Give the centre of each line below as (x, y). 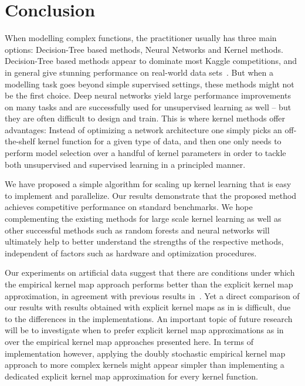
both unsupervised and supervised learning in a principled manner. (125, 164)
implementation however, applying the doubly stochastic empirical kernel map (145, 353)
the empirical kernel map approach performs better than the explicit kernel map (149, 284)
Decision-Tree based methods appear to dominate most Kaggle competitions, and (151, 61)
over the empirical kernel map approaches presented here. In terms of (129, 341)
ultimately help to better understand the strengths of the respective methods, (144, 241)
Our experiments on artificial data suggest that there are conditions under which (150, 272)
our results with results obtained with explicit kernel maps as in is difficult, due (148, 307)
